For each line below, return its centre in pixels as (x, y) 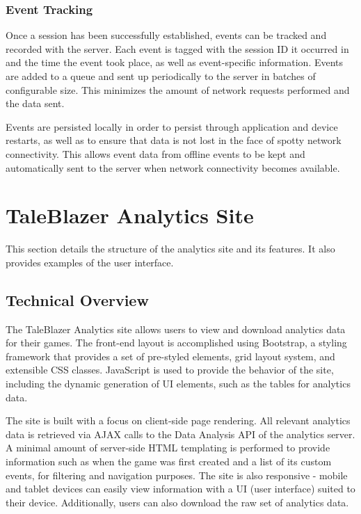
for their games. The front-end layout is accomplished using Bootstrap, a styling (176, 343)
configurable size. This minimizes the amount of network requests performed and (178, 89)
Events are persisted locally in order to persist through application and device (172, 126)
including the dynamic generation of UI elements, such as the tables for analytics (178, 384)
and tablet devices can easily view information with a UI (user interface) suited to (180, 489)
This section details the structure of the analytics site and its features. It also (170, 249)
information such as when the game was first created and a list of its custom (169, 461)
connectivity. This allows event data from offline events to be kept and (155, 153)
